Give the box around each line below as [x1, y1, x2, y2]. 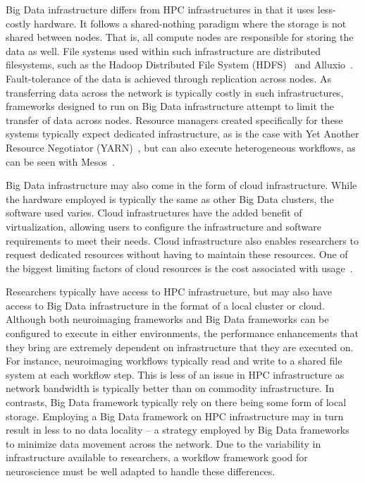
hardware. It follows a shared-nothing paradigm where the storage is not [34, 16, 347, 30]
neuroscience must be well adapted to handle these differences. [6, 464, 276, 478]
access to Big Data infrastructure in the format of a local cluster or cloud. [6, 298, 325, 312]
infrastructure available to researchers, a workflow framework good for [6, 450, 308, 465]
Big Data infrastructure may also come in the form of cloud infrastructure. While [6, 178, 357, 192]
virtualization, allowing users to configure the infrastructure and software [6, 219, 321, 233]
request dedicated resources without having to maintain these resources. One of [6, 247, 348, 262]
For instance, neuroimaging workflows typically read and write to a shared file [6, 353, 342, 368]
